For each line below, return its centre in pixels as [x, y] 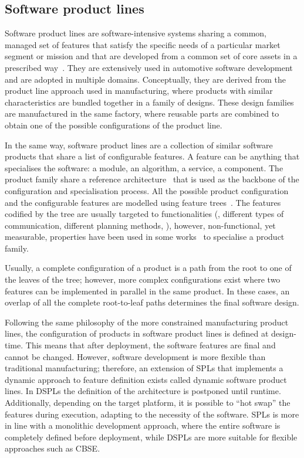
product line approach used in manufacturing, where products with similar [139, 91]
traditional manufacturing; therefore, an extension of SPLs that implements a [144, 368]
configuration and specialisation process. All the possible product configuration [147, 190]
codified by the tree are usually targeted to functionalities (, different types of [144, 214]
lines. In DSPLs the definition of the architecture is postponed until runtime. [143, 391]
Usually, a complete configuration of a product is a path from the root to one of [148, 268]
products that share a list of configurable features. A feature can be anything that [152, 156]
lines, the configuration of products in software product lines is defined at [137, 333]
